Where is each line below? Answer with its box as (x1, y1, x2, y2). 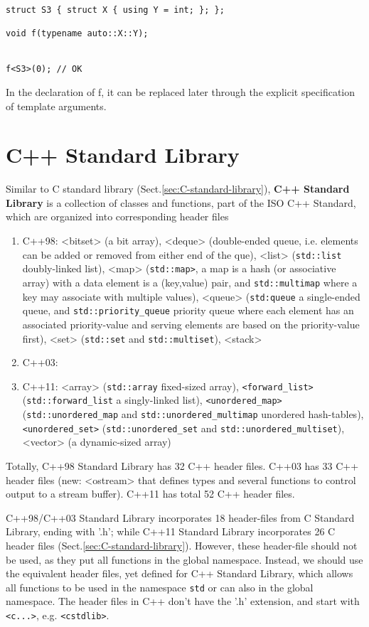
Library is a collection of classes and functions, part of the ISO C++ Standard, (6, 195, 356, 210)
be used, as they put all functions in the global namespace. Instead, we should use (6, 552, 363, 567)
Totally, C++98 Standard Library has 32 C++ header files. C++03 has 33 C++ (6, 458, 359, 473)
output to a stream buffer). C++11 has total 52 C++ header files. (6, 486, 295, 501)
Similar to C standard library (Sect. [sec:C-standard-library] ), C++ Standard (6, 181, 350, 196)
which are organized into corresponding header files (6, 209, 229, 224)
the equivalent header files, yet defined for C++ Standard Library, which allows (6, 566, 353, 581)
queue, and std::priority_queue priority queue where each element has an (22, 303, 354, 318)
